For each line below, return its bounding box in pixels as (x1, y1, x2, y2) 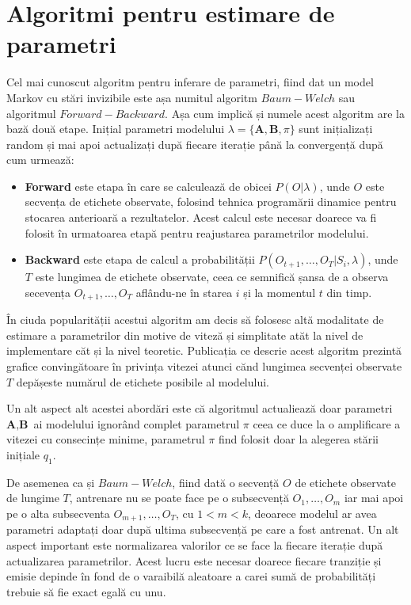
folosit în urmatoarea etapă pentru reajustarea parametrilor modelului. (25, 224, 369, 241)
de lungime (6, 489, 59, 506)
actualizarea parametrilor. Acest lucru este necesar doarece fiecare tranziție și (6, 552, 382, 569)
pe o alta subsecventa (6, 505, 110, 522)
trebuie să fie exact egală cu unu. (6, 583, 166, 599)
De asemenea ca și (6, 474, 95, 490)
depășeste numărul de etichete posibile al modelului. (16, 373, 270, 390)
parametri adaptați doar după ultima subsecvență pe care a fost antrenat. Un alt (6, 521, 399, 538)
